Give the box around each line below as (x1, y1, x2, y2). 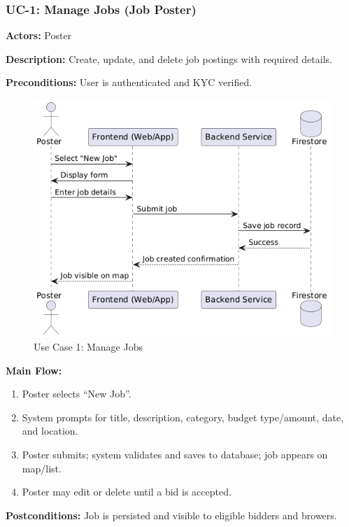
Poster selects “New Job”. (22, 386, 131, 401)
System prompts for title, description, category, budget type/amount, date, (22, 409, 344, 424)
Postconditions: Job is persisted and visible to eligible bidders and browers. (6, 507, 337, 522)
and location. (22, 423, 78, 438)
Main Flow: (6, 363, 62, 377)
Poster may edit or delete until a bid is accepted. (22, 484, 232, 499)
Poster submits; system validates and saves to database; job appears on (22, 447, 328, 462)
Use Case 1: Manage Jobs (34, 339, 143, 354)
